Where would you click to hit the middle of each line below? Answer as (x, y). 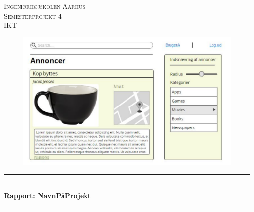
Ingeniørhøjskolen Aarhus (45, 6)
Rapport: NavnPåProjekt (48, 196)
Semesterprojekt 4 (33, 15)
